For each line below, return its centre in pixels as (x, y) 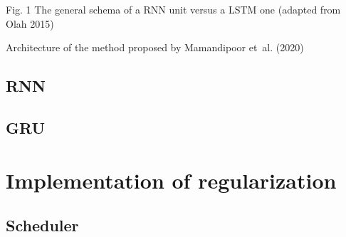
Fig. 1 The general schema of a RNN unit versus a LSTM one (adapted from (173, 9)
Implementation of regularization (171, 180)
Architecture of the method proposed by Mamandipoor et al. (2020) (155, 47)
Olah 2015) (30, 23)
